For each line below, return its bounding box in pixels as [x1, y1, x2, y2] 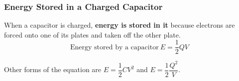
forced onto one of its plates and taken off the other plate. [4, 29, 181, 40]
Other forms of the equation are [4, 64, 102, 75]
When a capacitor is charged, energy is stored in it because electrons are [4, 20, 235, 30]
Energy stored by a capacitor [70, 43, 159, 51]
